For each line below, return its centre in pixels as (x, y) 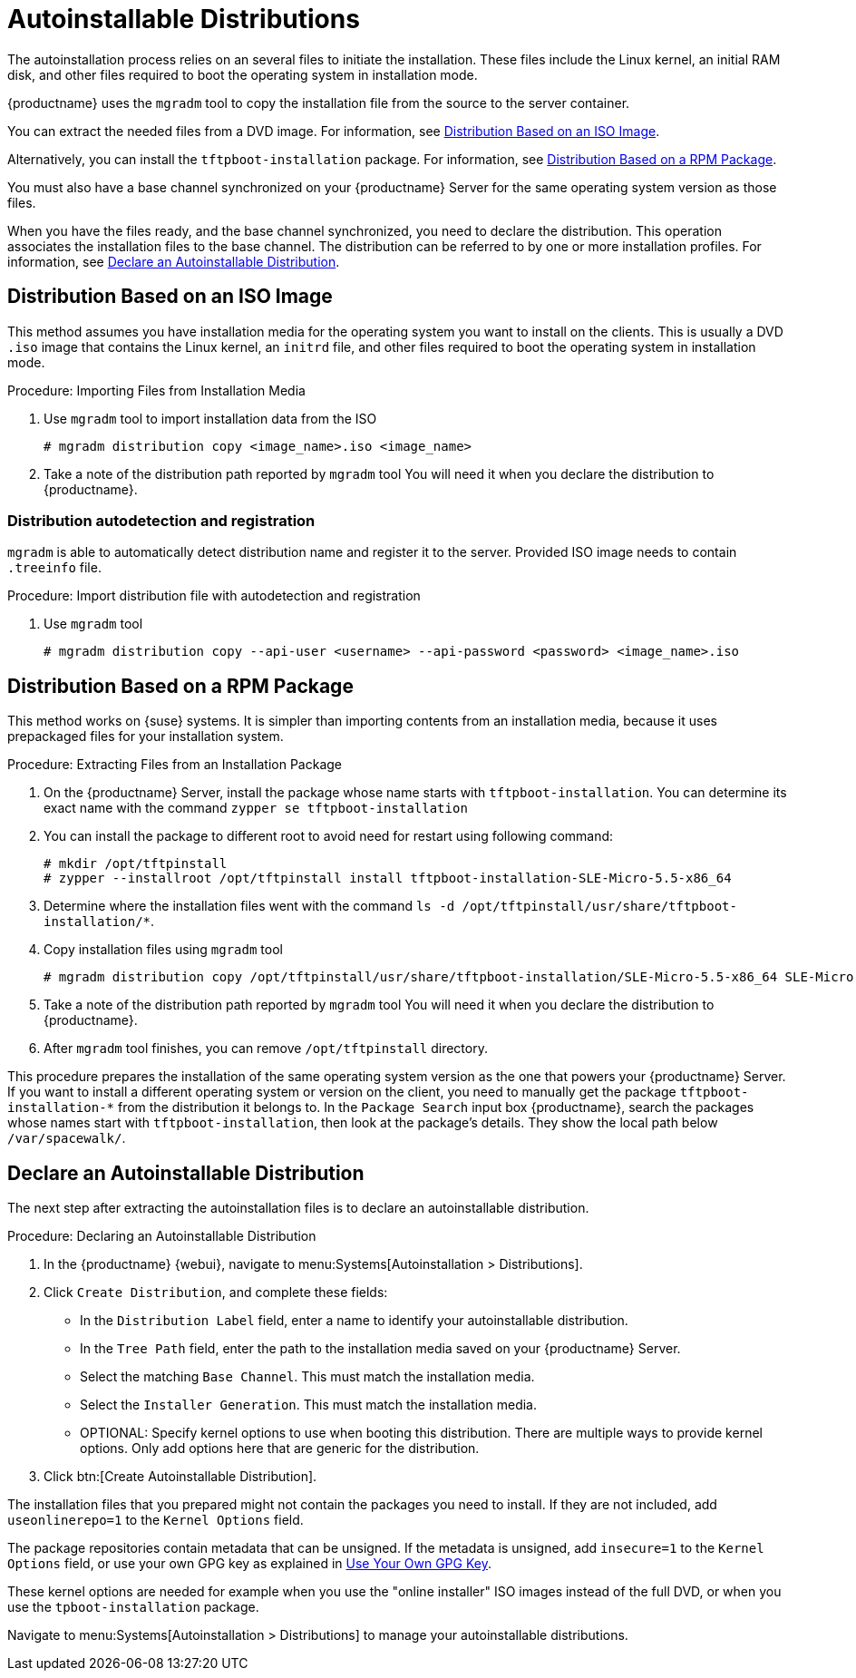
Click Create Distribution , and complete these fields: (216, 1293)
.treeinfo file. (54, 568)
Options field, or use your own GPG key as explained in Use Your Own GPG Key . (249, 1564)
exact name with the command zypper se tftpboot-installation (256, 808)
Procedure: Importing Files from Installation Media (156, 390)
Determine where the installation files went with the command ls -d (249, 906)
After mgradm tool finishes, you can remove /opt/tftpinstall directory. (266, 1049)
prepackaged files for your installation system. (146, 737)
